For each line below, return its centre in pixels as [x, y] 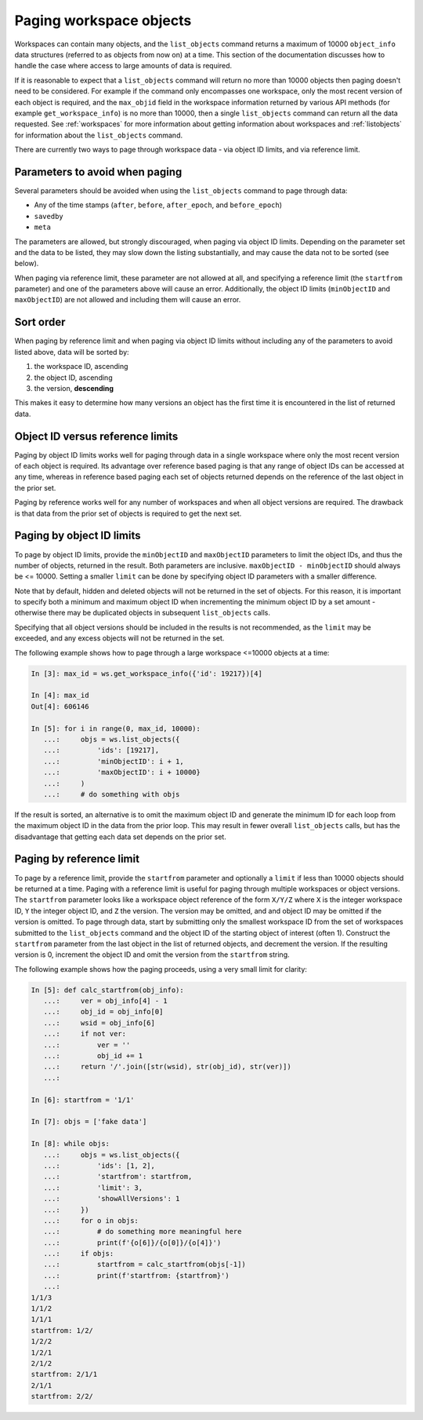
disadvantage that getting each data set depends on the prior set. [120, 837]
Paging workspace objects [103, 20]
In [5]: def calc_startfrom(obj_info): [107, 990]
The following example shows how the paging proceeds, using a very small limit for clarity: [161, 969]
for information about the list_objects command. [99, 135]
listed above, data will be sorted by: [72, 352]
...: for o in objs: [91, 1220]
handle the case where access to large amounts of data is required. [123, 66]
